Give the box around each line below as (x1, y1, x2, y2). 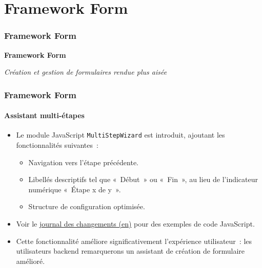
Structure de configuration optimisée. (28, 201, 145, 212)
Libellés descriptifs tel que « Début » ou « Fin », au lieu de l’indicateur (28, 174, 258, 185)
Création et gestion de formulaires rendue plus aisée (4, 66, 167, 77)
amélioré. (16, 255, 45, 266)
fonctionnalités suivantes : (16, 140, 98, 150)
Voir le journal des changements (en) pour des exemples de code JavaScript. (16, 218, 255, 229)
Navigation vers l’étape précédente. (28, 157, 139, 167)
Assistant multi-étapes (4, 110, 85, 121)
